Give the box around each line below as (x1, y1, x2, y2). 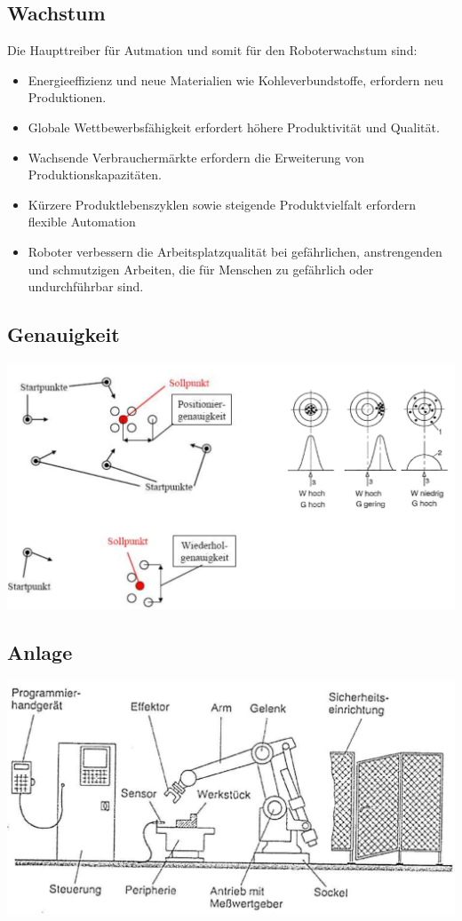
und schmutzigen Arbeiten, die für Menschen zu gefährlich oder (28, 259, 374, 278)
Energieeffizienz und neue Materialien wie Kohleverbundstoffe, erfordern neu (28, 70, 443, 89)
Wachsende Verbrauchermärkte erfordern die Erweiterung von (28, 147, 365, 166)
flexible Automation (28, 212, 136, 231)
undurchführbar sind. (28, 277, 144, 296)
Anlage (7, 639, 73, 666)
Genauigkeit (7, 321, 120, 348)
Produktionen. (28, 88, 107, 107)
